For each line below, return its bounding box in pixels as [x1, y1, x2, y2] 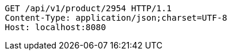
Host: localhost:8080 [5, 22, 106, 32]
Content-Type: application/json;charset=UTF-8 [5, 13, 227, 22]
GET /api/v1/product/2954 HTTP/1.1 [5, 4, 172, 13]
